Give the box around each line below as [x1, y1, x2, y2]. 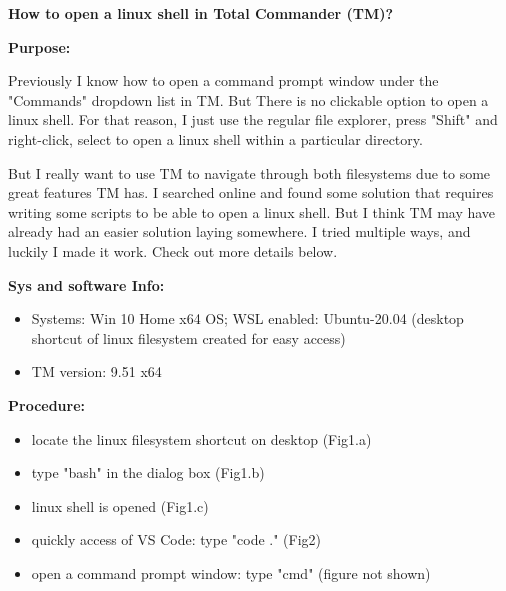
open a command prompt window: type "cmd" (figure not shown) [31, 562, 431, 583]
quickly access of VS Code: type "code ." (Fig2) [31, 529, 322, 550]
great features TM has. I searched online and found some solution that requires [8, 182, 494, 203]
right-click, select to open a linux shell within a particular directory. [8, 128, 423, 149]
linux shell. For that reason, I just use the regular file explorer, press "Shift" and [8, 109, 498, 130]
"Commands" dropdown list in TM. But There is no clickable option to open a [8, 89, 489, 110]
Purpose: [8, 36, 71, 57]
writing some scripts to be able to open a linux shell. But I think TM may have [8, 201, 496, 222]
